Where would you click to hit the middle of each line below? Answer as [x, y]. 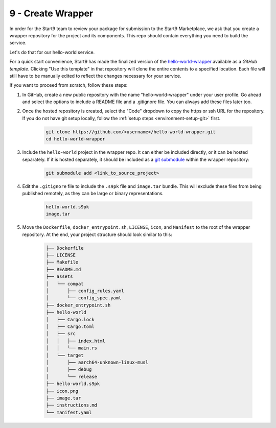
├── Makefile [62, 262]
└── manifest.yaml [69, 412]
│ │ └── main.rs [71, 348]
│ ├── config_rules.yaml [85, 291]
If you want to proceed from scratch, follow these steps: [68, 85]
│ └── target [65, 355]
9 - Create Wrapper [51, 13]
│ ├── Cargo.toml [70, 326]
